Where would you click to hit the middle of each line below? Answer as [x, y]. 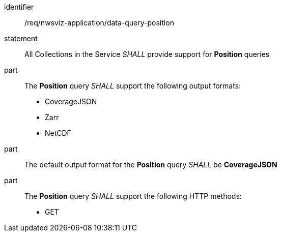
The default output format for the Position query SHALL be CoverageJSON [151, 165]
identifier [19, 7]
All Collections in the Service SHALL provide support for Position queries [147, 54]
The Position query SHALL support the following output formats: [133, 86]
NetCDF [58, 133]
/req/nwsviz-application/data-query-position [99, 23]
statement [21, 38]
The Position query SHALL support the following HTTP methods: [133, 196]
